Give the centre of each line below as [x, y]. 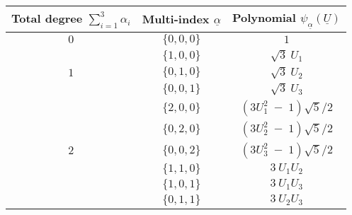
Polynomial [264, 17]
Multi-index [176, 19]
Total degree [47, 18]
